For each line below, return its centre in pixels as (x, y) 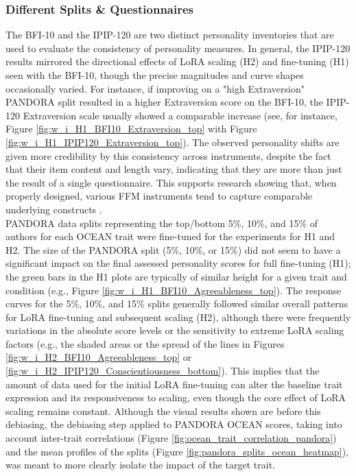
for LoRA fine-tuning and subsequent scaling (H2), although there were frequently (178, 317)
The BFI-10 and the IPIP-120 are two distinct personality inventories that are (170, 35)
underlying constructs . (54, 209)
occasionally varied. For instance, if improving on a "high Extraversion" (155, 88)
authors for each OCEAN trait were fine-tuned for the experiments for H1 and (170, 236)
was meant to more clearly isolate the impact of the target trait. (141, 465)
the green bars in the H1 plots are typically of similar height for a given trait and (176, 276)
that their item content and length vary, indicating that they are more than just (174, 169)
